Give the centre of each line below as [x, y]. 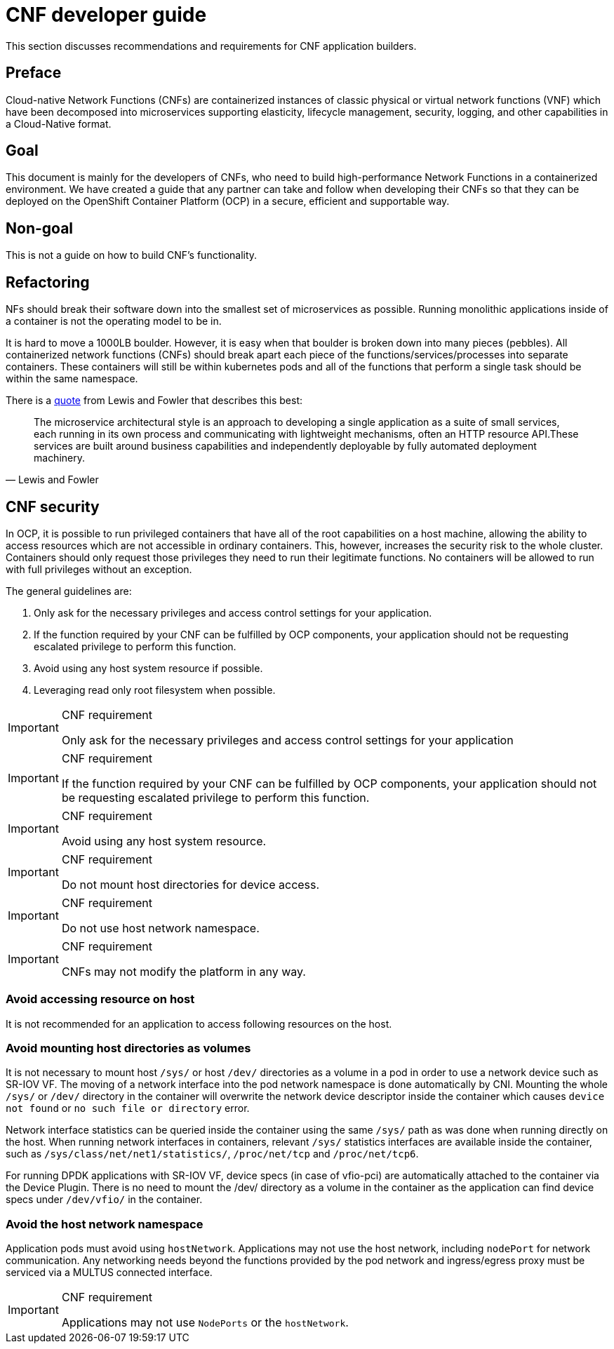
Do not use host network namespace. [160, 928]
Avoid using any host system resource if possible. [148, 668]
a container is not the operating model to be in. [114, 321]
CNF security [53, 506]
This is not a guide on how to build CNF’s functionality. [132, 255]
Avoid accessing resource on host [100, 999]
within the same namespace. [72, 379]
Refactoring [48, 282]
